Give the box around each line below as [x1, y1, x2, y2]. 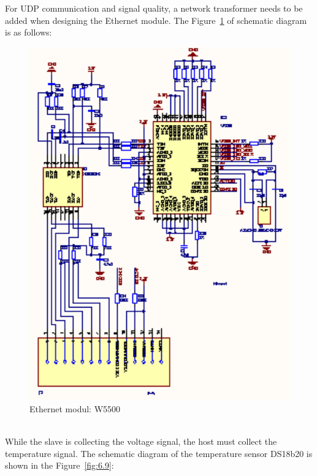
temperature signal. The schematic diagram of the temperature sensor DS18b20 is [5, 447, 313, 459]
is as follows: [5, 26, 52, 39]
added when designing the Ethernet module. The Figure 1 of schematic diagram [5, 13, 307, 26]
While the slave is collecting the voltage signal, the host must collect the [5, 435, 277, 448]
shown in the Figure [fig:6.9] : [5, 459, 114, 472]
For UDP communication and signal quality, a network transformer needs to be [5, 2, 303, 14]
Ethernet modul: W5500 [29, 402, 121, 415]
